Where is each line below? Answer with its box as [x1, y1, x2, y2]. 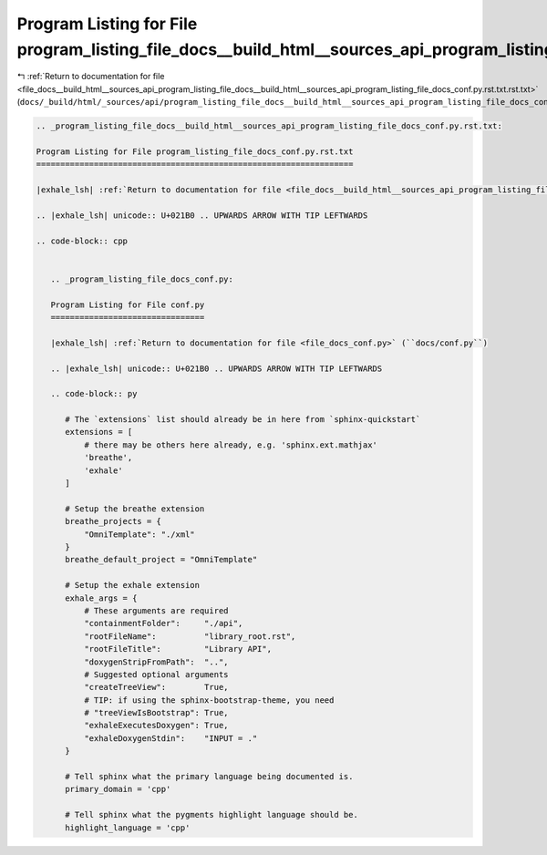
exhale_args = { [65, 592, 138, 603]
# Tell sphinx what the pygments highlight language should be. [65, 809, 359, 820]
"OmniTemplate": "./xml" [83, 529, 195, 540]
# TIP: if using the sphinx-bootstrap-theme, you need [83, 695, 335, 706]
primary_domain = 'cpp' [65, 784, 171, 795]
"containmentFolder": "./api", [83, 618, 243, 629]
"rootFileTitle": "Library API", [83, 644, 273, 654]
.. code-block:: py [50, 388, 138, 399]
